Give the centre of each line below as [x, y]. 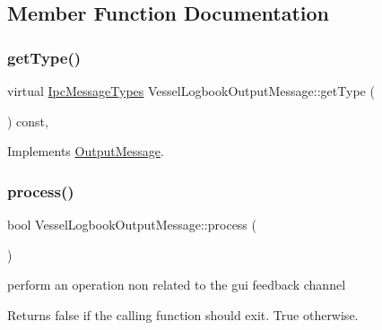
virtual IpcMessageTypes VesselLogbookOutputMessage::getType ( [191, 91]
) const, [28, 121]
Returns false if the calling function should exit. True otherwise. [183, 314]
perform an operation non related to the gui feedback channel [177, 285]
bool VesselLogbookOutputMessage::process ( [132, 224]
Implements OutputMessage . [86, 151]
